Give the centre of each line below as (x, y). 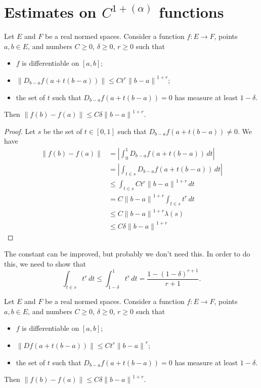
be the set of (63, 131)
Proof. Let (20, 131)
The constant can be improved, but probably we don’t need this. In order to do (127, 254)
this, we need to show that (45, 263)
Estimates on (50, 12)
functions (191, 12)
